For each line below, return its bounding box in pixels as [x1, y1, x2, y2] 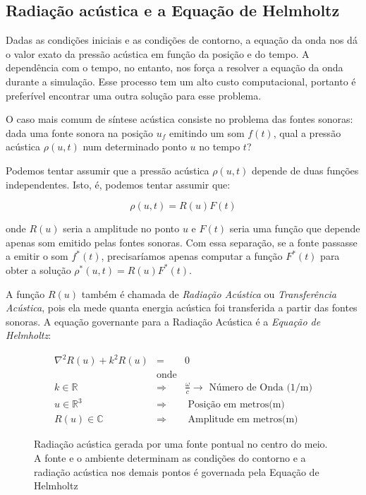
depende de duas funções [251, 162, 359, 177]
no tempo [199, 139, 240, 154]
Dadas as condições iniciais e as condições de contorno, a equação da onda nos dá [6, 32, 358, 47]
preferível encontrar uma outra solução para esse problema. [6, 88, 262, 102]
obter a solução [6, 262, 71, 277]
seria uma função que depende [229, 221, 360, 236]
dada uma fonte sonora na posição [6, 125, 154, 140]
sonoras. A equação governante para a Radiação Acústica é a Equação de [6, 314, 321, 328]
